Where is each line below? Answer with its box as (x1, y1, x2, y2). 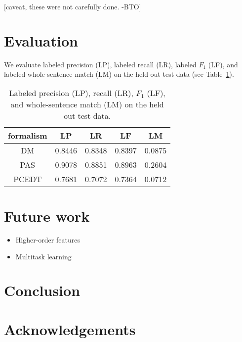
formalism (8, 129, 47, 141)
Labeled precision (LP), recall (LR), (9, 87, 133, 98)
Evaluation (4, 30, 78, 50)
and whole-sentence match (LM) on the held (10, 98, 164, 110)
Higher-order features (15, 235, 80, 245)
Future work (4, 206, 90, 226)
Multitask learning (15, 251, 72, 261)
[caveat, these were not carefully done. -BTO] (4, 1, 141, 11)
